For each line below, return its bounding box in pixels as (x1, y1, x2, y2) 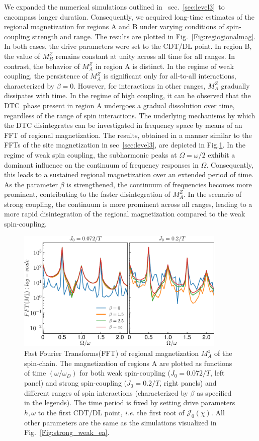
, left (210, 367, 225, 378)
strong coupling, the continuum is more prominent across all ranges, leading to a (4, 198, 252, 209)
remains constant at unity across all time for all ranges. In (55, 50, 235, 61)
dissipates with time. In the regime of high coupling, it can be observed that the (4, 90, 251, 101)
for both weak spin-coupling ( (79, 367, 170, 378)
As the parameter (4, 179, 58, 189)
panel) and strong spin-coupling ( (24, 378, 127, 388)
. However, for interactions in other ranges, (73, 80, 206, 91)
